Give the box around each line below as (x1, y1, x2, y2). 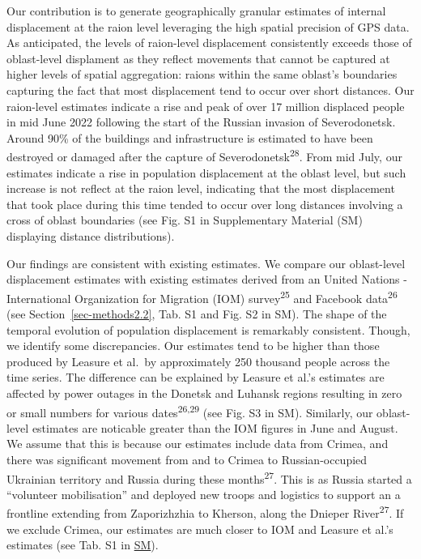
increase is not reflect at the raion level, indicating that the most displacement (6, 180, 395, 197)
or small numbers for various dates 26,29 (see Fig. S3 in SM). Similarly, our (6, 401, 373, 420)
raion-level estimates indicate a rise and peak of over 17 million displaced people (6, 97, 405, 114)
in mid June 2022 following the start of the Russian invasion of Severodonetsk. (6, 113, 396, 130)
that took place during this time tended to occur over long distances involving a (6, 195, 403, 212)
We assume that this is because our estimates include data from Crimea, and (6, 435, 389, 452)
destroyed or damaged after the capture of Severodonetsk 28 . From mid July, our (6, 146, 402, 164)
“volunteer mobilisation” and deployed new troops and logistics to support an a (6, 485, 401, 502)
